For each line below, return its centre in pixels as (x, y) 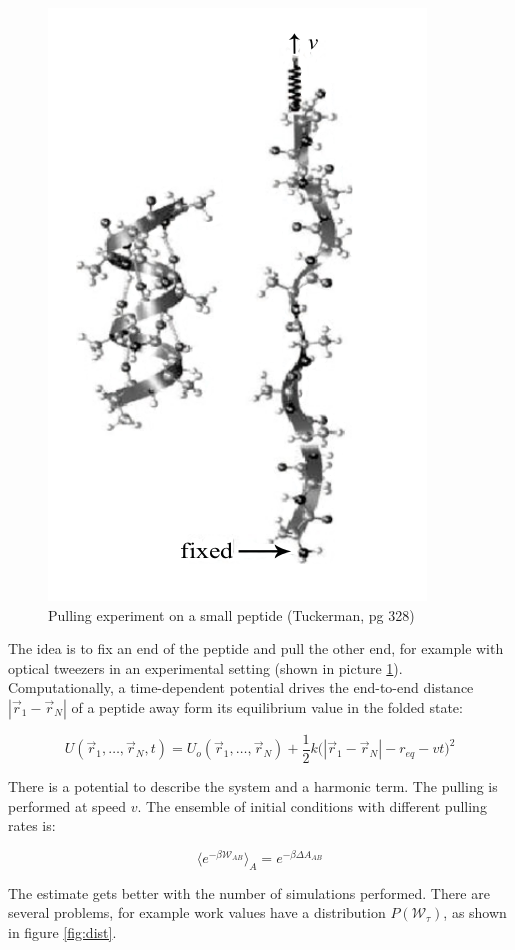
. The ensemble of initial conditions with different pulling (312, 805)
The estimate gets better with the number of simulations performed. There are (249, 892)
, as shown (475, 912)
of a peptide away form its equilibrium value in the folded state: (267, 706)
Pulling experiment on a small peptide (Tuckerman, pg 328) (231, 614)
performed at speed (67, 805)
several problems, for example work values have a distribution (197, 912)
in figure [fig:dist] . (62, 931)
